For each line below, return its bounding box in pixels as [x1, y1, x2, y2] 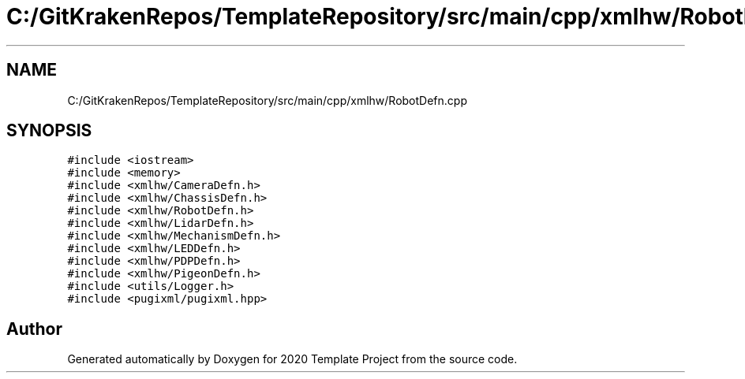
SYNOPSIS [6, 121, 92, 141]
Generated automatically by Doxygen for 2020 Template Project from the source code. [67, 352, 518, 366]
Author [6, 318, 62, 339]
